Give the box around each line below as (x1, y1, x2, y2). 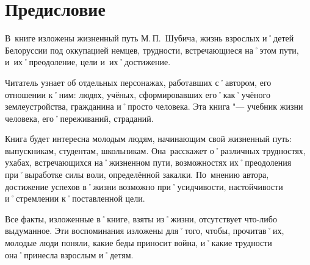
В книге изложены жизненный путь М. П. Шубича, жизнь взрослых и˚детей (5, 32, 294, 44)
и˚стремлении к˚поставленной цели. (5, 192, 145, 205)
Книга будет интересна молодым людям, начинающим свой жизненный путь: (5, 132, 292, 145)
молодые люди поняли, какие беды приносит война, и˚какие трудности (5, 236, 272, 249)
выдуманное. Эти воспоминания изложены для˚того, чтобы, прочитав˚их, (5, 224, 284, 237)
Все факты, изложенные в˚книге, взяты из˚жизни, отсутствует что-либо (5, 212, 277, 225)
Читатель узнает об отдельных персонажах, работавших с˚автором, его (5, 76, 272, 88)
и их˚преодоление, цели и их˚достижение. (5, 55, 171, 68)
